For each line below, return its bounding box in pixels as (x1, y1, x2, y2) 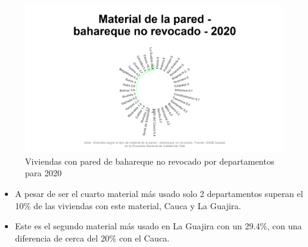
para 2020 (25, 166, 62, 179)
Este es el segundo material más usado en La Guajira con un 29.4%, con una (15, 220, 302, 232)
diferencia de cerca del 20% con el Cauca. (15, 231, 170, 244)
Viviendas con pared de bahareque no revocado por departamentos (25, 154, 274, 167)
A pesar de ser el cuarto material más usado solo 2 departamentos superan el (15, 187, 303, 199)
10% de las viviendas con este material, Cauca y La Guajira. (15, 199, 242, 212)
